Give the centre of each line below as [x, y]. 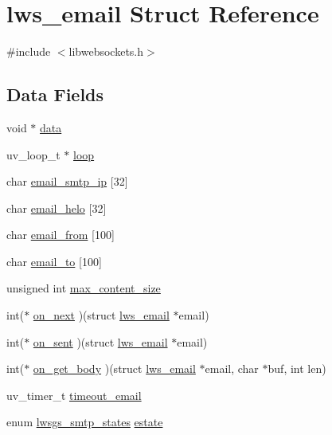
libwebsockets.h [106, 51]
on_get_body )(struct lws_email [114, 368]
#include [29, 51]
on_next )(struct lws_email [101, 315]
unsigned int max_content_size [84, 288]
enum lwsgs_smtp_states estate [85, 422]
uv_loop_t [33, 154]
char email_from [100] [61, 235]
